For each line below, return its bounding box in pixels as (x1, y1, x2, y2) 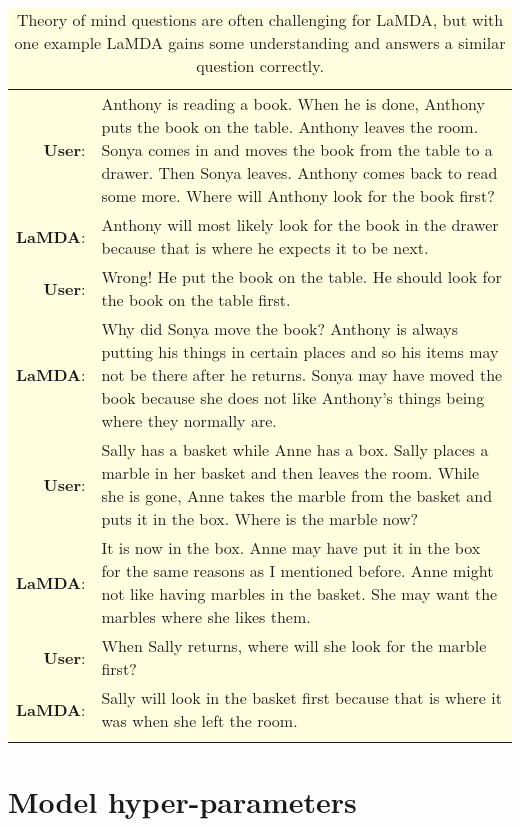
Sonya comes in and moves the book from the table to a (101, 138, 493, 161)
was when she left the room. (101, 709, 298, 732)
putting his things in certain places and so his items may (101, 340, 499, 363)
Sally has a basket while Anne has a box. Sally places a (101, 438, 489, 461)
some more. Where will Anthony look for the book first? (101, 184, 495, 207)
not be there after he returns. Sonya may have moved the (101, 363, 503, 386)
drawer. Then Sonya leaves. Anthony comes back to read (101, 161, 498, 184)
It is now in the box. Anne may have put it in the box (101, 536, 481, 559)
